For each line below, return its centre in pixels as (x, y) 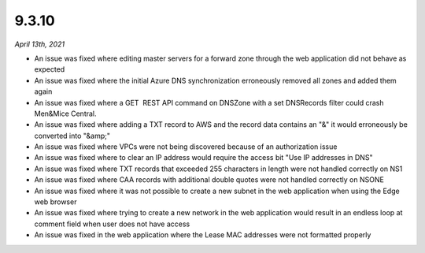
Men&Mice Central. (66, 113)
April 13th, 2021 (40, 44)
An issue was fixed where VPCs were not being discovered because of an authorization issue (186, 147)
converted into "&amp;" (72, 136)
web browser (55, 202)
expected (50, 69)
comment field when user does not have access (112, 224)
